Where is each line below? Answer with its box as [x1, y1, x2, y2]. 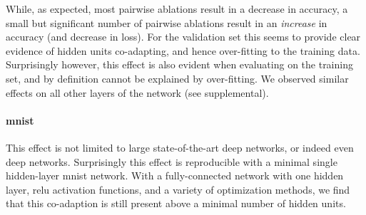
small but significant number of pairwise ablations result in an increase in [6, 15, 327, 30]
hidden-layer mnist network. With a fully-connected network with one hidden [6, 168, 344, 183]
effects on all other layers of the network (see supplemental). [6, 85, 269, 100]
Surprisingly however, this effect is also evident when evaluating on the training [6, 57, 353, 72]
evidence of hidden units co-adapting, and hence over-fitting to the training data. [6, 43, 360, 58]
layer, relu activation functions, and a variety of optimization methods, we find [6, 182, 350, 196]
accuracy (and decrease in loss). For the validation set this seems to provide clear [6, 29, 361, 44]
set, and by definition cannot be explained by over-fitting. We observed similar [6, 70, 349, 85]
